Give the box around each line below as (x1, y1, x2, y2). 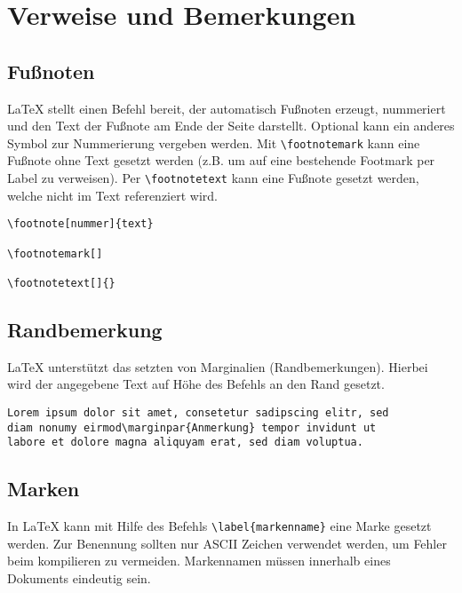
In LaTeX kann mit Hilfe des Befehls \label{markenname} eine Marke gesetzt (7, 517, 432, 535)
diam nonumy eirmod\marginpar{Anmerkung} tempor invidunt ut (7, 421, 377, 434)
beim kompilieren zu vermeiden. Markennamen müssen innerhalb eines (7, 551, 391, 570)
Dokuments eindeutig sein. (7, 568, 151, 587)
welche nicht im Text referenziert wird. (7, 186, 218, 204)
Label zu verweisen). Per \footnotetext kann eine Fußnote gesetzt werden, (7, 169, 419, 187)
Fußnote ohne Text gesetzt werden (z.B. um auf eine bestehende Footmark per (7, 151, 435, 170)
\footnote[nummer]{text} (7, 217, 154, 231)
